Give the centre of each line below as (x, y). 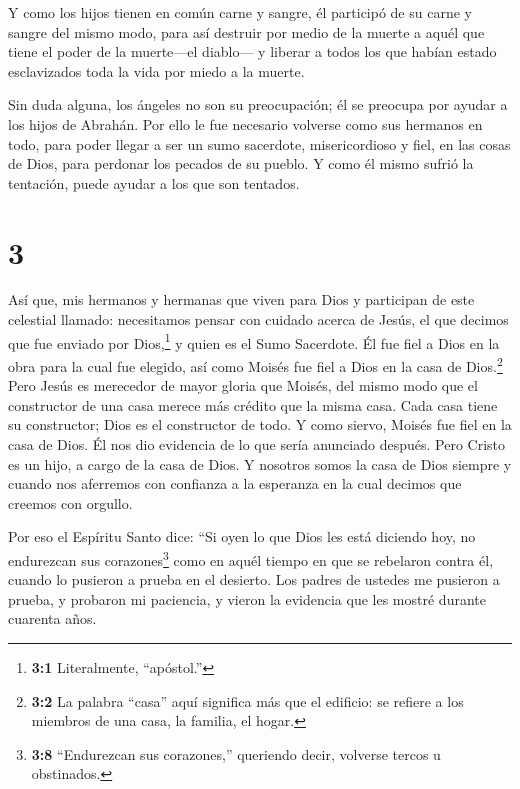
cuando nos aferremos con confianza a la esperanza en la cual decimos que (235, 483)
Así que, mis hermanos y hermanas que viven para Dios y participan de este (241, 299)
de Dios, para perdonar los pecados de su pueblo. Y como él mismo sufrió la (241, 163)
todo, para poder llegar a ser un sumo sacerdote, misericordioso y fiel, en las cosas (259, 143)
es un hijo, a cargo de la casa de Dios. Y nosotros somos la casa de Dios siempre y (260, 463)
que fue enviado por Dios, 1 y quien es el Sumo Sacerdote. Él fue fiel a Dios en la (254, 341)
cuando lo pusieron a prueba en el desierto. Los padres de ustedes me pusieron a (254, 579)
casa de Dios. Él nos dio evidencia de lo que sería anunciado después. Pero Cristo (257, 443)
